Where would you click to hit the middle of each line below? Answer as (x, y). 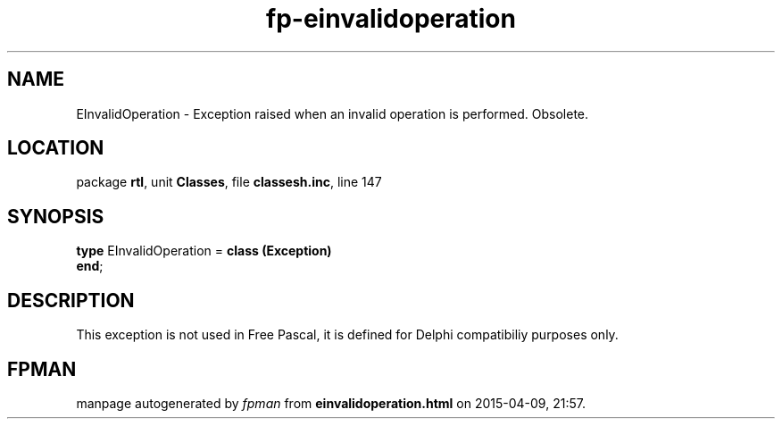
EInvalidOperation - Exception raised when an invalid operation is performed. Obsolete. (333, 113)
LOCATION (56, 148)
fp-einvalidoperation (391, 19)
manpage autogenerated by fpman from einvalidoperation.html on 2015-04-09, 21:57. (331, 403)
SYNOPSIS (56, 216)
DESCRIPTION (71, 300)
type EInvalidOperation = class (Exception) (204, 251)
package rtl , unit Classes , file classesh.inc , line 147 (229, 182)
